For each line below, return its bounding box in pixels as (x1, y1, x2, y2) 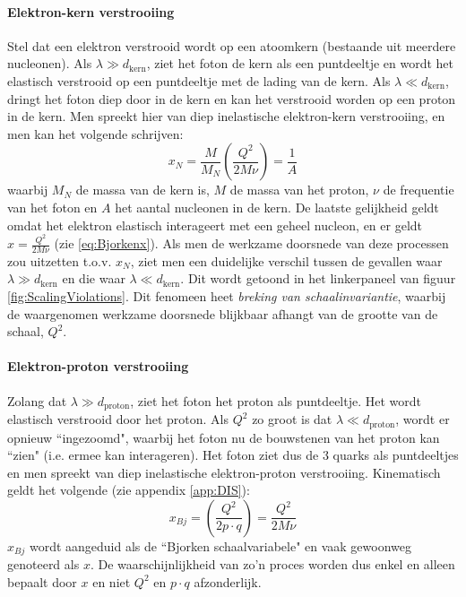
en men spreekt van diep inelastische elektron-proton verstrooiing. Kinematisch (7, 463, 441, 481)
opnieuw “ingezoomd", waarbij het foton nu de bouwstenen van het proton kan (7, 428, 440, 446)
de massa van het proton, (229, 180, 369, 199)
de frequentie (383, 180, 454, 199)
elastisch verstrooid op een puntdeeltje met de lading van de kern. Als (7, 71, 391, 90)
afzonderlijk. (194, 572, 262, 591)
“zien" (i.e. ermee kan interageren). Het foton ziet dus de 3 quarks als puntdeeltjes (7, 446, 459, 464)
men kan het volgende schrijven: (7, 124, 184, 143)
